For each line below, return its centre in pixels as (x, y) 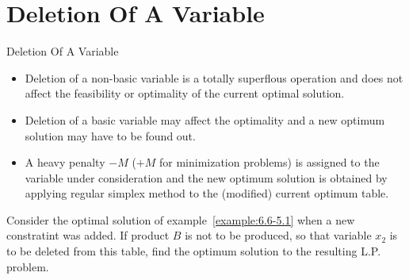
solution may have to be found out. (110, 135)
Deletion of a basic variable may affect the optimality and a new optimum (205, 119)
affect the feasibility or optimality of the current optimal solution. (185, 93)
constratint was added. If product (88, 235)
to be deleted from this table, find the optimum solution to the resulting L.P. (194, 251)
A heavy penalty (65, 162)
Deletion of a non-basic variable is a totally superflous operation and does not (214, 77)
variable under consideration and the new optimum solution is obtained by (206, 177)
